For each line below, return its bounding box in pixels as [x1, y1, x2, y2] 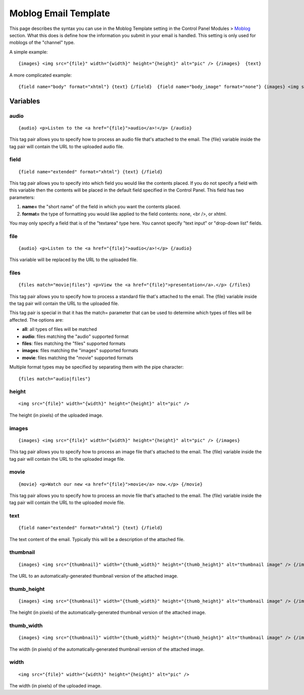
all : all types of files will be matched [22, 326, 97, 332]
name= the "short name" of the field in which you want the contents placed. [22, 204, 181, 210]
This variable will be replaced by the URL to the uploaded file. [9, 257, 138, 263]
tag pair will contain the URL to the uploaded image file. [9, 456, 125, 462]
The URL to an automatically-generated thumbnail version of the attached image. [9, 573, 178, 579]
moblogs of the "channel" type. [9, 40, 75, 46]
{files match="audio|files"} [18, 376, 91, 382]
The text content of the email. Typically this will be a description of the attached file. [9, 536, 185, 542]
